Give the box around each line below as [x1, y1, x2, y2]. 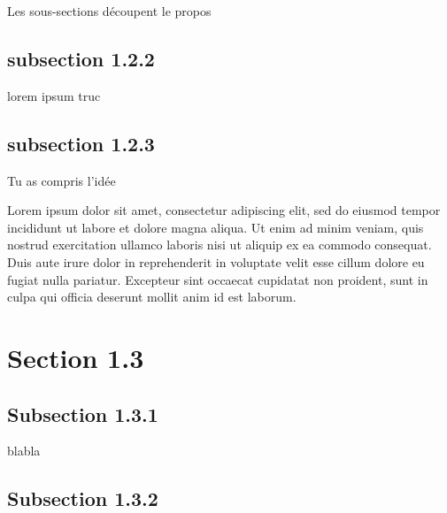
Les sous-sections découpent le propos [7, 2, 212, 19]
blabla [7, 441, 41, 460]
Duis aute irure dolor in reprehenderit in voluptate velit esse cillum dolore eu [7, 252, 425, 271]
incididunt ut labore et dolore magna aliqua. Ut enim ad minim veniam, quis [7, 218, 424, 236]
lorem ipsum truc [7, 86, 101, 104]
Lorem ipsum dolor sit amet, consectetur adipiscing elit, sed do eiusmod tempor [7, 201, 441, 219]
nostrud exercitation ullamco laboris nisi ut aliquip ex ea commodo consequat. [7, 235, 432, 254]
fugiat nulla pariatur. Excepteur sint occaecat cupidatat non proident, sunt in [7, 270, 428, 288]
